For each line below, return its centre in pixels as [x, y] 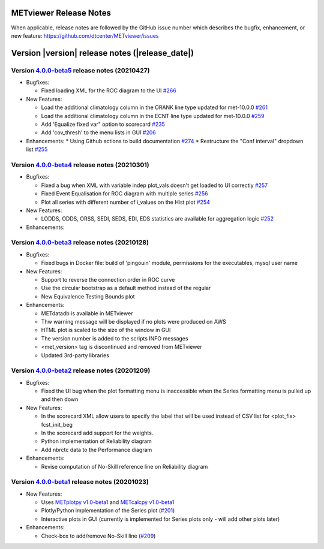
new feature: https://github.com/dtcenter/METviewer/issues [85, 35]
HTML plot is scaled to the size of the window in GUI [106, 330]
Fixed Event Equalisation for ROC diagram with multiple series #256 [124, 194]
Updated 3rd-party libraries [75, 355]
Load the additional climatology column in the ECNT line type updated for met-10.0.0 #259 [153, 116]
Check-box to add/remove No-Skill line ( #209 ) [98, 536]
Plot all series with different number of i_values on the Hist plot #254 [125, 202]
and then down [60, 399]
